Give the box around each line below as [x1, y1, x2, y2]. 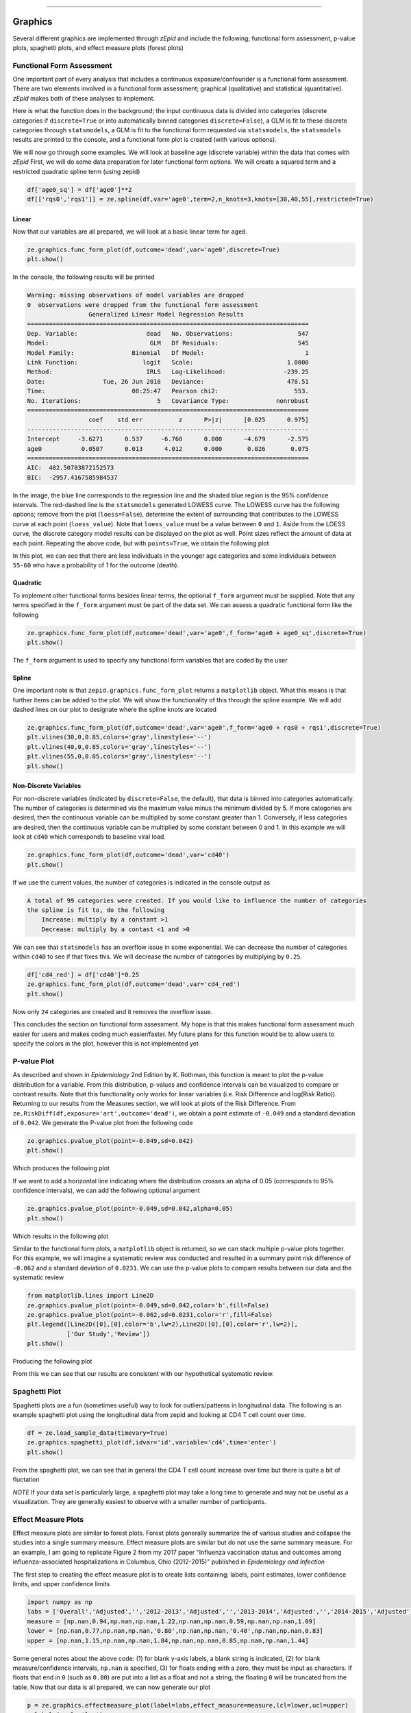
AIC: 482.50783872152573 [27, 464, 114, 472]
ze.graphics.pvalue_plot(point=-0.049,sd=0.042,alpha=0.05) [27, 1205, 234, 1213]
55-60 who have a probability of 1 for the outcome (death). [12, 561, 179, 569]
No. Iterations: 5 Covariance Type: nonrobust [27, 397, 310, 404]
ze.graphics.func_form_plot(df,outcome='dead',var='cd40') [27, 851, 229, 859]
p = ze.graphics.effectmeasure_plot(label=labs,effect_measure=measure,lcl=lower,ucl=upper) [27, 1701, 349, 1709]
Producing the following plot [12, 1357, 92, 1366]
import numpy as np [27, 1599, 92, 1606]
